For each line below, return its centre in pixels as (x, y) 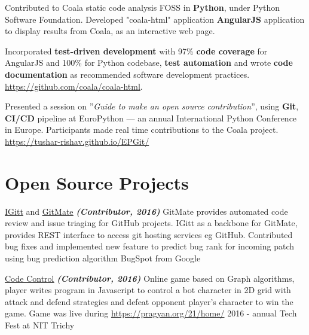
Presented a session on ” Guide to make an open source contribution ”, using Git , (152, 106)
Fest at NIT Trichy (40, 325)
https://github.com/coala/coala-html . (74, 86)
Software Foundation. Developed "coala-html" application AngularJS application (155, 19)
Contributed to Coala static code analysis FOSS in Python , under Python (143, 7)
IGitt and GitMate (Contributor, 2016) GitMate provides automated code (146, 211)
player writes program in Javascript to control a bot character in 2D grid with (148, 290)
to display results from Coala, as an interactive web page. (110, 31)
